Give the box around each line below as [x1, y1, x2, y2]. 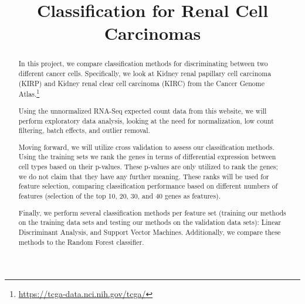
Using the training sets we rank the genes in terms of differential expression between [18, 152, 276, 162]
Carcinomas [104, 21, 201, 45]
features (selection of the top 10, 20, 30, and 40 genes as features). [18, 190, 221, 200]
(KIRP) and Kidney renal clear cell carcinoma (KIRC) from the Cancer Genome [18, 78, 265, 88]
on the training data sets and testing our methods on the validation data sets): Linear [18, 217, 282, 227]
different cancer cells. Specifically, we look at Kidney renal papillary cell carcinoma [18, 69, 272, 78]
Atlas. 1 [18, 87, 40, 99]
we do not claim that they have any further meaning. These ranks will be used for [18, 171, 269, 181]
